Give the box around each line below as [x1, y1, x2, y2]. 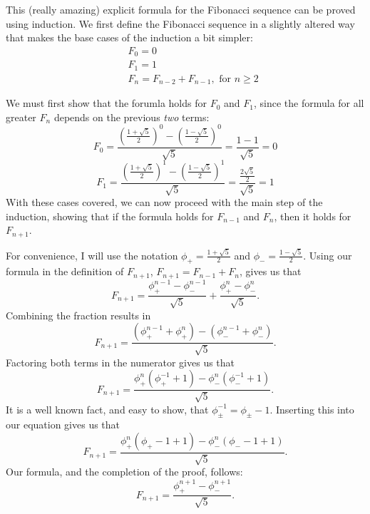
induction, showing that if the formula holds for [6, 208, 214, 223]
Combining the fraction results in [6, 307, 151, 322]
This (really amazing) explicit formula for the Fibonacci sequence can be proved [6, 2, 356, 16]
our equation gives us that [6, 417, 120, 432]
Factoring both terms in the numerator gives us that [6, 354, 235, 369]
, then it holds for [274, 208, 351, 223]
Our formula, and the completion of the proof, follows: [6, 464, 243, 479]
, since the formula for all [253, 96, 364, 110]
